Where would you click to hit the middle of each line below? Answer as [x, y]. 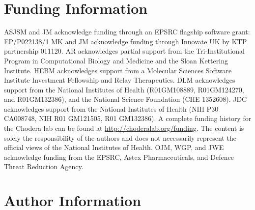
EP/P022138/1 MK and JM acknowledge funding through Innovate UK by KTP [126, 41]
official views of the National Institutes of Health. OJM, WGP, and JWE [114, 147]
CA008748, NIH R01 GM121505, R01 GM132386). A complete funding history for [128, 118]
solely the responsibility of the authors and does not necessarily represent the [120, 137]
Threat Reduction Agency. [44, 166]
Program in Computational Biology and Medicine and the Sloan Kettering [116, 60]
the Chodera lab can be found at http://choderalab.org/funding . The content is [124, 128]
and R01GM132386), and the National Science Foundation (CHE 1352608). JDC [126, 99]
